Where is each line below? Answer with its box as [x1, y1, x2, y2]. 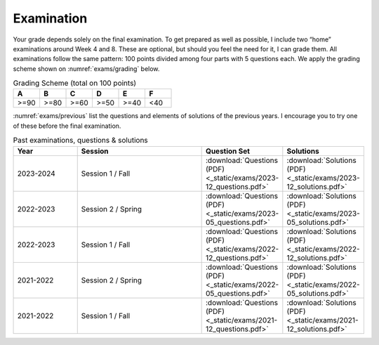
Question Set [205, 146, 251, 156]
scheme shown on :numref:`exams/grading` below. [13, 64, 160, 73]
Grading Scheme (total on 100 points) [13, 78, 137, 88]
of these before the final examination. [13, 122, 121, 130]
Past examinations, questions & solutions [13, 136, 149, 145]
